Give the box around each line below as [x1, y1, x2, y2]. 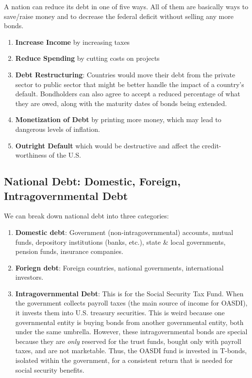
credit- [202, 140, 221, 150]
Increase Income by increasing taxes [15, 36, 130, 47]
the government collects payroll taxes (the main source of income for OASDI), [15, 298, 248, 308]
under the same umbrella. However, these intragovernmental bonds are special [15, 326, 248, 337]
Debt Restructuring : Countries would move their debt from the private [15, 69, 235, 79]
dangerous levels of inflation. [15, 124, 100, 134]
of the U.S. [49, 150, 81, 160]
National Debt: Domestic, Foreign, [4, 174, 181, 189]
